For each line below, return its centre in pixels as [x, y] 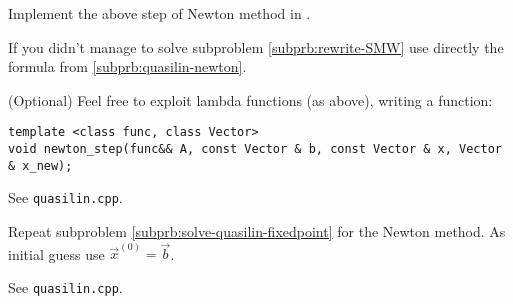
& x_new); [40, 165]
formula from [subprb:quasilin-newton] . [127, 66]
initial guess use [56, 253]
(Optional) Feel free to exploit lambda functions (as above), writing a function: [250, 99]
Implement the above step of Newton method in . [159, 13]
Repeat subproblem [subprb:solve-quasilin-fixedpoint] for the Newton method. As [257, 231]
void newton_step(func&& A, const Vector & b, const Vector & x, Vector [255, 149]
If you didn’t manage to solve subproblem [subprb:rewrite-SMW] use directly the [256, 46]
